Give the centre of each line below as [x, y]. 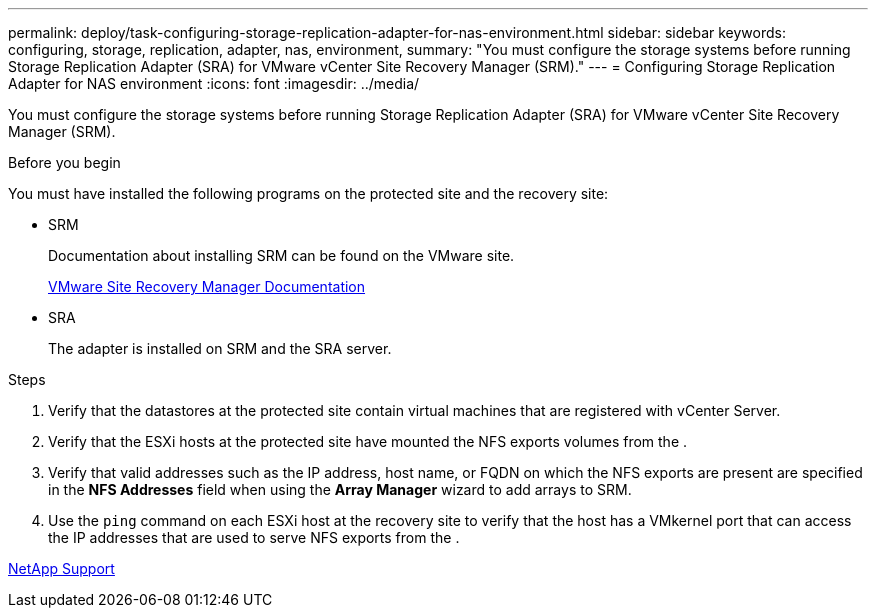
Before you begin [64, 162]
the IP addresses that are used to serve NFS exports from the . [254, 537]
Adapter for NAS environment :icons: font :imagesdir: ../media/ [214, 83]
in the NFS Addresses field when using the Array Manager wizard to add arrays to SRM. [340, 489]
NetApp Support [61, 568]
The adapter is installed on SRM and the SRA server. [220, 348]
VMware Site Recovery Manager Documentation [207, 286]
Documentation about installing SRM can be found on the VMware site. [281, 255]
